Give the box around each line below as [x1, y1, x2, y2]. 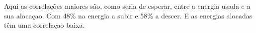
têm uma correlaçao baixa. [4, 20, 85, 30]
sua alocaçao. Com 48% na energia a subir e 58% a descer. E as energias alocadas [4, 10, 253, 20]
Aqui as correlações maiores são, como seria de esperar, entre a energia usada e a [4, 1, 251, 11]
